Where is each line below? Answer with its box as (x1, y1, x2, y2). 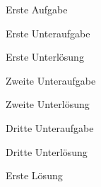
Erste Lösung (6, 168, 63, 183)
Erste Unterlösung (6, 49, 84, 64)
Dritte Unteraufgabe (6, 120, 94, 135)
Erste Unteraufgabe (6, 25, 90, 40)
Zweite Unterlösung (6, 97, 90, 111)
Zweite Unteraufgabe (6, 73, 96, 88)
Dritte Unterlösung (6, 144, 88, 159)
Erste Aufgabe (6, 2, 68, 16)
